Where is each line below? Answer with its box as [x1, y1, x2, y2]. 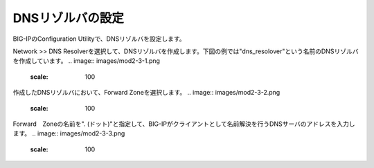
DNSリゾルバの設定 [12, 10, 124, 26]
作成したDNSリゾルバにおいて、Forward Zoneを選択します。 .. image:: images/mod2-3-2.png [12, 88, 280, 97]
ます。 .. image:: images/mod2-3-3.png [12, 129, 125, 138]
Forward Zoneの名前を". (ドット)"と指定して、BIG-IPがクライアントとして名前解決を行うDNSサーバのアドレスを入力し [12, 120, 356, 128]
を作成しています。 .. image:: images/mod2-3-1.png [12, 57, 161, 65]
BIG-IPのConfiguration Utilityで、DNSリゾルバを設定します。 [12, 35, 186, 43]
